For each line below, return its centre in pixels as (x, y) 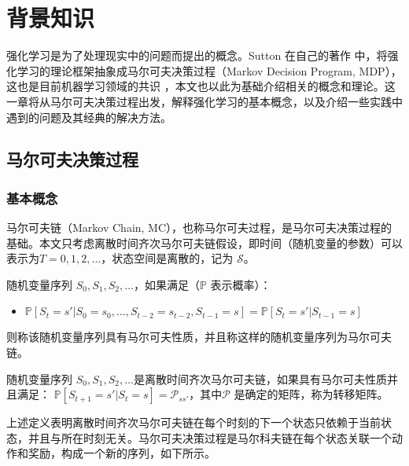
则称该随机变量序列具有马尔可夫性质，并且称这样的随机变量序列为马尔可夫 (199, 337)
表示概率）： (241, 284)
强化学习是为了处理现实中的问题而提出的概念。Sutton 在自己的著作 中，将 (197, 55)
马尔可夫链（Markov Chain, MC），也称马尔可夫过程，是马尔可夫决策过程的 (199, 227)
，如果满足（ (166, 284)
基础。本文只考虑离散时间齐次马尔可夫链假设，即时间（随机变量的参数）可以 (204, 242)
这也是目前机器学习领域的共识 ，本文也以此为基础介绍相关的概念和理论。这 (201, 86)
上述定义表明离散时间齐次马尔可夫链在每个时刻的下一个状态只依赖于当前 (193, 422)
